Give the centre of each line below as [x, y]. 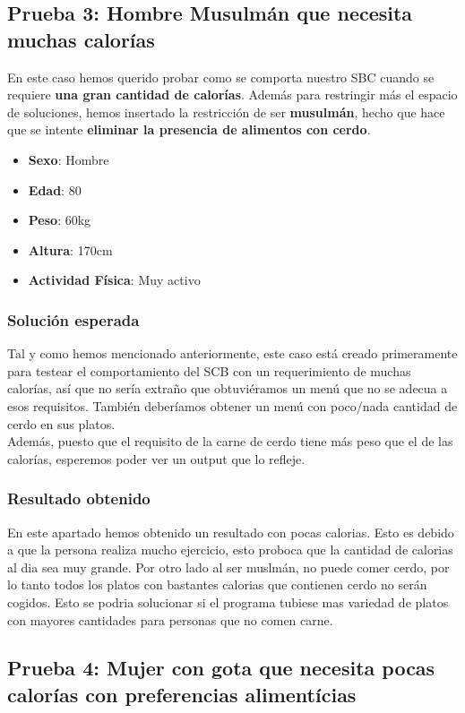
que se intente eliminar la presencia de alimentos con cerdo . [189, 129]
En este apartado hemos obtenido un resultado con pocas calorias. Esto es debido [231, 532]
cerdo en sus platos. [61, 423]
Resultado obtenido [79, 498]
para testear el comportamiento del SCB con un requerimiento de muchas [209, 370]
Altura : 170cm [70, 249]
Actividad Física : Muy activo [114, 280]
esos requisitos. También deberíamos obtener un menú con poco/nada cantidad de [232, 405]
